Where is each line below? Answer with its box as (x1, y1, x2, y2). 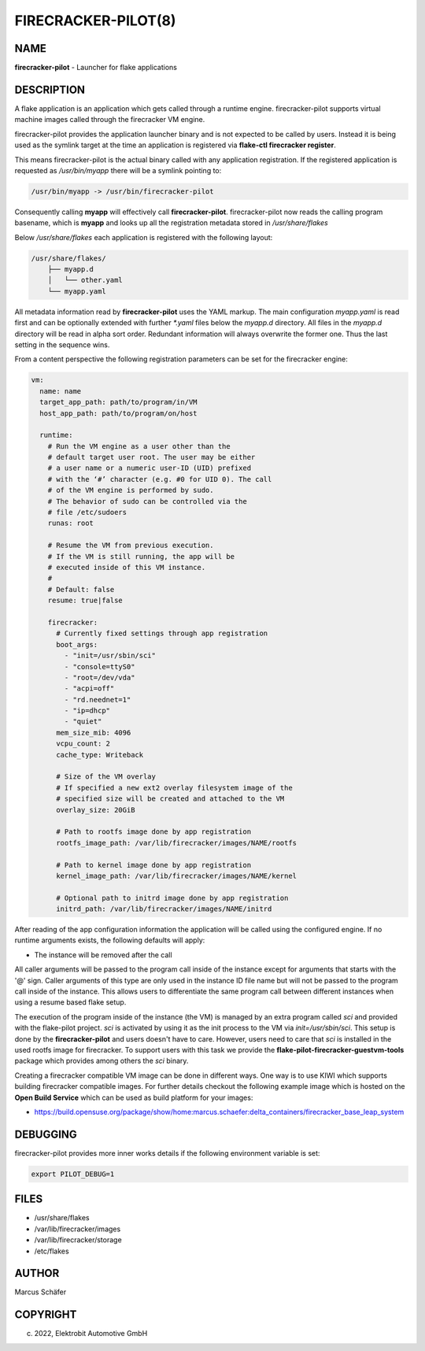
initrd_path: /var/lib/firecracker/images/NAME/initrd (56, 905, 272, 913)
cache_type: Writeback (56, 750, 144, 759)
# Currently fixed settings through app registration (56, 629, 268, 638)
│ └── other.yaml (47, 276, 124, 285)
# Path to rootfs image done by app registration (56, 827, 252, 836)
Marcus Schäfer (14, 1287, 67, 1297)
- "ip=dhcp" (64, 706, 110, 716)
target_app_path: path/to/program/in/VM (39, 398, 198, 407)
